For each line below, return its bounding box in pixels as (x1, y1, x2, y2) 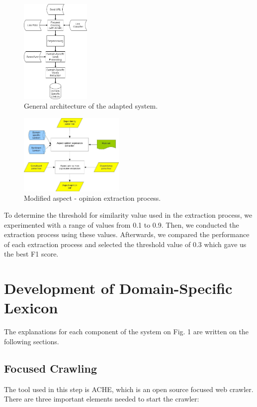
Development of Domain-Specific (4, 278, 233, 298)
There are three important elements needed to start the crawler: (4, 394, 199, 404)
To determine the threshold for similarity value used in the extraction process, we (4, 209, 253, 220)
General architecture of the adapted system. (24, 101, 158, 111)
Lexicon (4, 297, 58, 318)
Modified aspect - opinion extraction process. (24, 193, 161, 203)
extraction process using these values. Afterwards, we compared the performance (4, 229, 250, 240)
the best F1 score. (4, 249, 59, 259)
